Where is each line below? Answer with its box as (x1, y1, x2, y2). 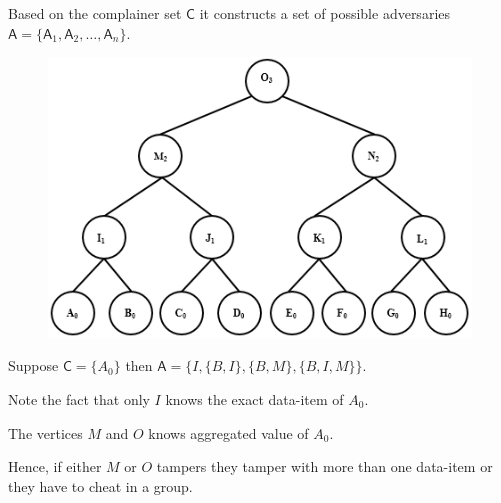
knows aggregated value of (148, 422, 309, 443)
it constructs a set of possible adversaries (199, 3, 450, 23)
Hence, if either (8, 456, 102, 477)
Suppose (8, 355, 59, 376)
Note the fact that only (8, 388, 150, 409)
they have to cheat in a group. (8, 475, 193, 496)
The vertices (8, 422, 83, 443)
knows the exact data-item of (165, 388, 344, 409)
